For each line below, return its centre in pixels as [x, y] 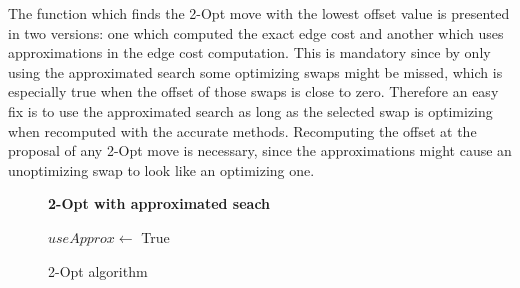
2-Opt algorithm [98, 270]
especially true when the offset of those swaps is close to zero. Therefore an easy [253, 91]
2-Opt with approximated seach [159, 203]
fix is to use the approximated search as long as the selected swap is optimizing [250, 110]
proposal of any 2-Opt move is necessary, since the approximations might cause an [260, 150]
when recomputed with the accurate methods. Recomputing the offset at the [242, 130]
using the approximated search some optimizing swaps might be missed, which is [255, 71]
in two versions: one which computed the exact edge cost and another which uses [256, 32]
